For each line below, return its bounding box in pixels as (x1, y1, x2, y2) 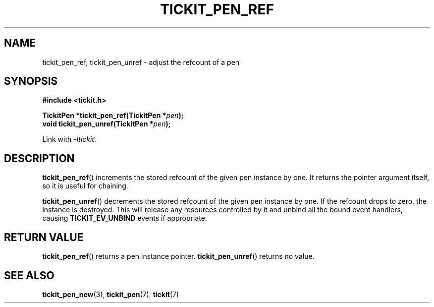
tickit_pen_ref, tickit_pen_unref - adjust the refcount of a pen (42, 58, 240, 66)
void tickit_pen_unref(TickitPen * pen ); (42, 120, 171, 128)
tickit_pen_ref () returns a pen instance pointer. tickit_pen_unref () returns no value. (42, 252, 315, 261)
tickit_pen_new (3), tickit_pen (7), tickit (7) (42, 290, 179, 299)
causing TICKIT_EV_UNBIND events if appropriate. (42, 214, 207, 223)
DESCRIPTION (4, 152, 75, 165)
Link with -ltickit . (42, 135, 97, 144)
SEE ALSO (4, 269, 54, 282)
